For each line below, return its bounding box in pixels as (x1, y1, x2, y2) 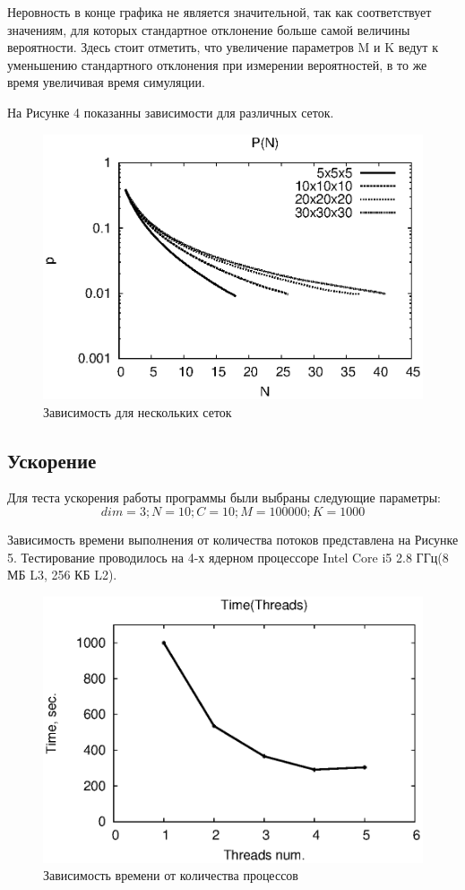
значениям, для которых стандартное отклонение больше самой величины (7, 20, 410, 39)
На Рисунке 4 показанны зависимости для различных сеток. (7, 102, 334, 121)
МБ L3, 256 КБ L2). (7, 565, 117, 584)
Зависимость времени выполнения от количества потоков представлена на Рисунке (7, 530, 459, 549)
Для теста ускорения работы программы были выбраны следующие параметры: (7, 488, 441, 507)
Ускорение (7, 446, 97, 474)
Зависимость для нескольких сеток (43, 402, 232, 421)
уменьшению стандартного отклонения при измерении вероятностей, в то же (7, 55, 427, 74)
